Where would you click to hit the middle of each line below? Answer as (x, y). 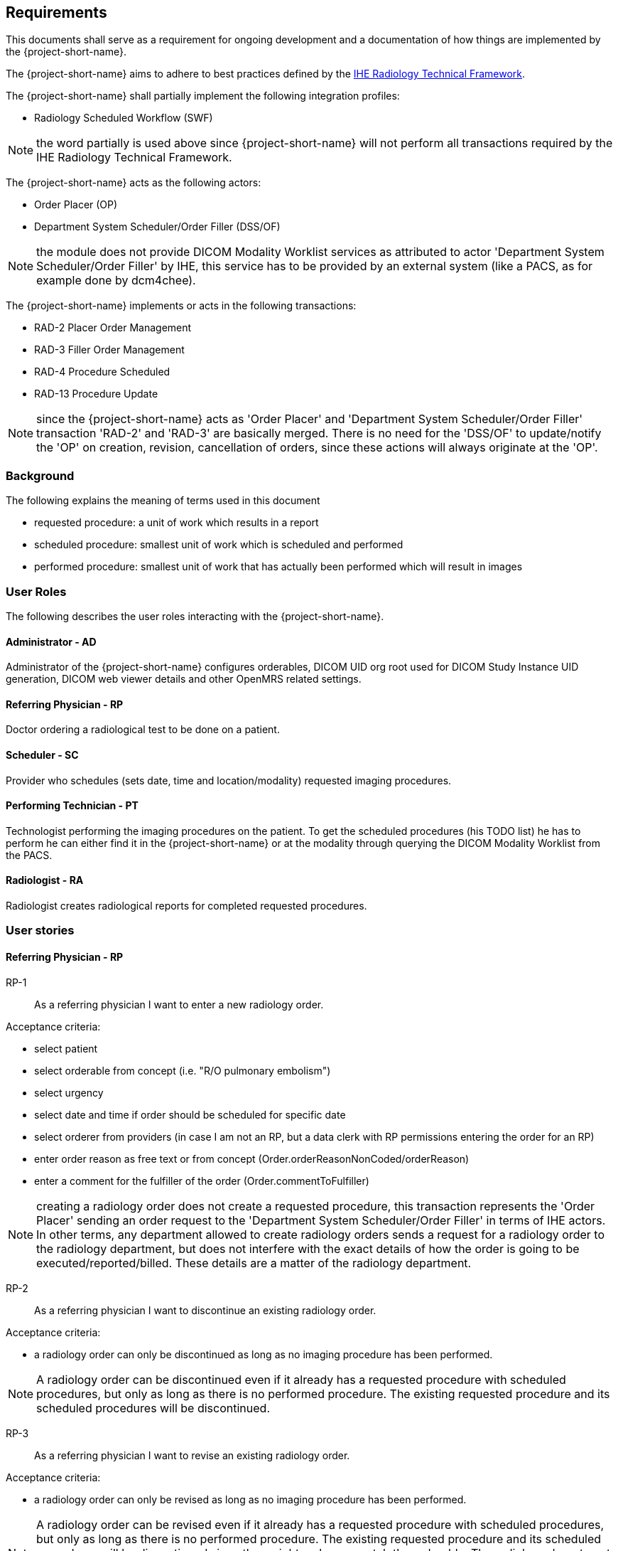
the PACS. (29, 855)
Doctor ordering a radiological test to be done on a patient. (143, 730)
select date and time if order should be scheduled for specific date (190, 1114)
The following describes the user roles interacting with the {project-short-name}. (195, 616)
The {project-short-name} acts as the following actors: (134, 183)
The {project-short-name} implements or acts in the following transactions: (181, 306)
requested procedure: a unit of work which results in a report (177, 523)
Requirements (56, 12)
